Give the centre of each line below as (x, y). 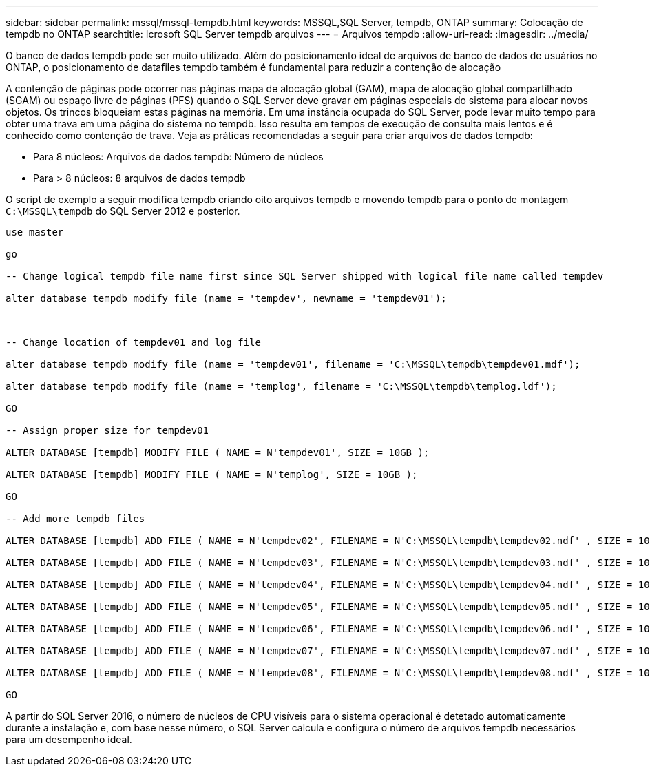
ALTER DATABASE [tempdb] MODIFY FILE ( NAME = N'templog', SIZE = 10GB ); (212, 474)
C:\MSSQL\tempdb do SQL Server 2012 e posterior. (123, 211)
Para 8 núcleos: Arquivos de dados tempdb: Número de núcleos (178, 157)
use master (35, 232)
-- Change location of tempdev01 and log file (133, 342)
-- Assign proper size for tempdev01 (107, 430)
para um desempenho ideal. (69, 739)
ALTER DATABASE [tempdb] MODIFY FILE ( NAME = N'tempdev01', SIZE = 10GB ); (218, 452)
